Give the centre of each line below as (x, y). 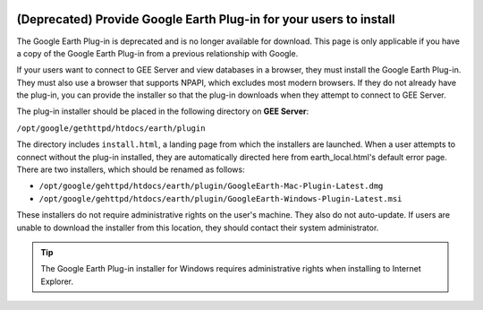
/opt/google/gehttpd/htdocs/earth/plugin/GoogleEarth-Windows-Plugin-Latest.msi (220, 198)
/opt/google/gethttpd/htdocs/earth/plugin (111, 128)
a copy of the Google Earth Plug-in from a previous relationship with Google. (157, 53)
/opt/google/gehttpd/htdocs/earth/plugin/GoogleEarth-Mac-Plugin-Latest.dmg (211, 186)
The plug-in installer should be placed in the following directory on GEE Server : (163, 111)
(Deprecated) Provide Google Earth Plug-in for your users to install (206, 19)
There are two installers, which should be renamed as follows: (131, 169)
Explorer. (57, 281)
